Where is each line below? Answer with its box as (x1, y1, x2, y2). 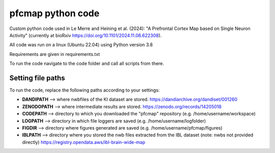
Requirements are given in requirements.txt (9, 51, 100, 57)
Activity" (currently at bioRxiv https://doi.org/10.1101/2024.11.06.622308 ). (9, 32, 162, 38)
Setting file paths (9, 74, 66, 82)
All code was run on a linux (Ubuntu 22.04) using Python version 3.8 (9, 42, 153, 48)
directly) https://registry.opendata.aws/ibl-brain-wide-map (22, 139, 146, 145)
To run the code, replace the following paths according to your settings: (9, 87, 160, 94)
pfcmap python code (9, 8, 100, 19)
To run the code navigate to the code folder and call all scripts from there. (9, 60, 164, 67)
